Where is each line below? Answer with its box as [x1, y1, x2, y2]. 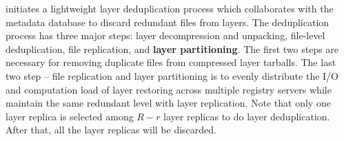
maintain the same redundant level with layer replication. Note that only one [6, 96, 331, 110]
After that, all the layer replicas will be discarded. [6, 122, 216, 137]
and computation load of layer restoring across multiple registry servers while [6, 82, 332, 96]
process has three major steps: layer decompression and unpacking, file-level [6, 28, 325, 43]
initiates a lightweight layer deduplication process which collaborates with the [6, 1, 334, 15]
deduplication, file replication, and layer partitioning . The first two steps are [6, 41, 339, 56]
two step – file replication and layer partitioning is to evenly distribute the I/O [6, 68, 339, 83]
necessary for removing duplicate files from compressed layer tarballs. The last [6, 55, 336, 69]
